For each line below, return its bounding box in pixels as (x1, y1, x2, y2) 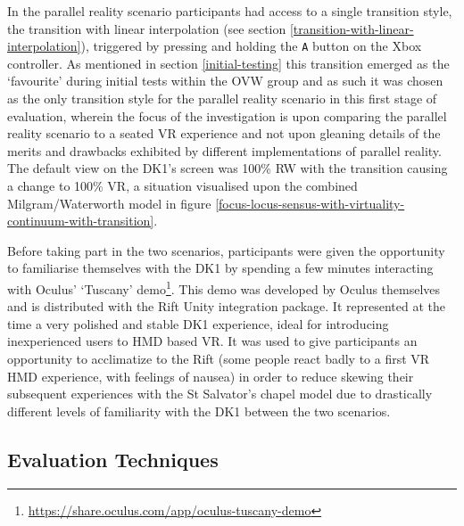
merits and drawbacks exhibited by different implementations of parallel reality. (7, 141, 442, 160)
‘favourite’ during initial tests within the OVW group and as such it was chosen (7, 71, 443, 90)
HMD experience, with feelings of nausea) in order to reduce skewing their (7, 366, 414, 385)
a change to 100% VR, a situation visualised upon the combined (7, 177, 358, 194)
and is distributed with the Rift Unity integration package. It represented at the (7, 297, 445, 316)
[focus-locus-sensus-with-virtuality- (215, 193, 405, 212)
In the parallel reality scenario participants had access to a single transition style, (7, 2, 452, 20)
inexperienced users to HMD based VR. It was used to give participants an (7, 332, 418, 350)
